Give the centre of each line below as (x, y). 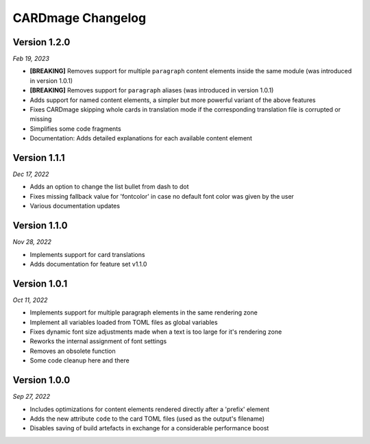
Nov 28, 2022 (32, 242)
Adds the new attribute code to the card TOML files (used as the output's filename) (147, 419)
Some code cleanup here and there (79, 360)
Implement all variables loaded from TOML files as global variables (124, 322)
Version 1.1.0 (40, 226)
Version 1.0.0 (41, 380)
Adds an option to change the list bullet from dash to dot (109, 187)
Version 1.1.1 (39, 158)
